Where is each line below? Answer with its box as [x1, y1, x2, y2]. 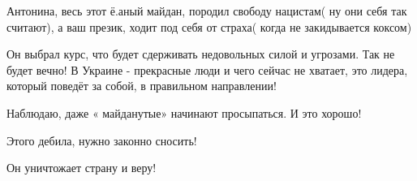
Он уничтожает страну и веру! [6, 159, 157, 176]
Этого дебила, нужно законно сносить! [6, 131, 197, 149]
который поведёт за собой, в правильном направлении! [6, 77, 277, 94]
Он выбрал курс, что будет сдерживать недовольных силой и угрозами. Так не [6, 45, 395, 62]
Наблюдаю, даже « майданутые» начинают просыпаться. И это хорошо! [6, 104, 362, 121]
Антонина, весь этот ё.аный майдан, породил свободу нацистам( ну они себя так [6, 2, 407, 19]
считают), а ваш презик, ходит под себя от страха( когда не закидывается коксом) [6, 18, 412, 35]
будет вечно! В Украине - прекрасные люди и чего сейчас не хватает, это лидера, [6, 61, 408, 78]
